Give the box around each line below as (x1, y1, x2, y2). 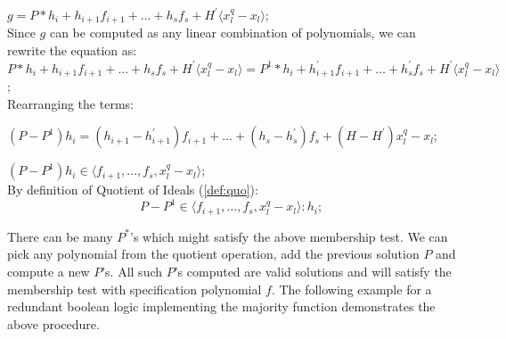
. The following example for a (271, 279, 432, 298)
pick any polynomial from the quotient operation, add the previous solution (7, 244, 420, 263)
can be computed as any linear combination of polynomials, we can (49, 23, 416, 42)
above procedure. (7, 314, 100, 333)
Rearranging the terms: (7, 94, 134, 112)
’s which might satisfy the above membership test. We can (130, 227, 448, 245)
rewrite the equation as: (7, 41, 137, 60)
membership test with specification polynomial (7, 279, 262, 298)
